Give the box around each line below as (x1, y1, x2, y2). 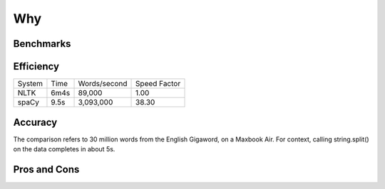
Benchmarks (13, 38, 71, 50)
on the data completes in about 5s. (13, 144, 115, 153)
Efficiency (13, 60, 60, 72)
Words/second (78, 79, 128, 89)
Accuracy (13, 116, 58, 128)
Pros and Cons (13, 163, 80, 175)
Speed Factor (135, 79, 181, 89)
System (17, 79, 43, 89)
